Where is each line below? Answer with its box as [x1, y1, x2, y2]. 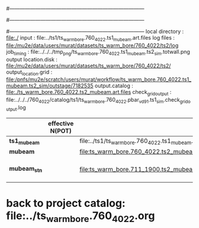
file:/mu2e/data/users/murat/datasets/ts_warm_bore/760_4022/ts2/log [6, 41, 179, 49]
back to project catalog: [6, 197, 126, 210]
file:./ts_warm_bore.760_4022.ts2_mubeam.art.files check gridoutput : [6, 89, 172, 97]
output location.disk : [6, 56, 58, 63]
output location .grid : [6, 68, 53, 77]
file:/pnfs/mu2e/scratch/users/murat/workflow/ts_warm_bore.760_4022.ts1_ [6, 76, 191, 83]
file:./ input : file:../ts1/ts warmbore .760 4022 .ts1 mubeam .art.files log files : [6, 34, 175, 43]
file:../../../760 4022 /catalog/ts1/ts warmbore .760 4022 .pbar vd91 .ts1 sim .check [6, 96, 181, 105]
